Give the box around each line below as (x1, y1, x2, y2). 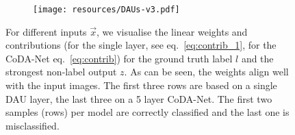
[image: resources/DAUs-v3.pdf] (33, 5, 180, 14)
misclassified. (5, 118, 60, 132)
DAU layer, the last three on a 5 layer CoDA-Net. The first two (5, 91, 272, 106)
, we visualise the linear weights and (97, 24, 248, 38)
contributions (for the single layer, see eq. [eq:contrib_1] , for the (5, 38, 277, 52)
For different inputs (5, 24, 87, 38)
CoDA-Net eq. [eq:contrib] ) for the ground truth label (5, 51, 233, 65)
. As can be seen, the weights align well (124, 64, 289, 79)
